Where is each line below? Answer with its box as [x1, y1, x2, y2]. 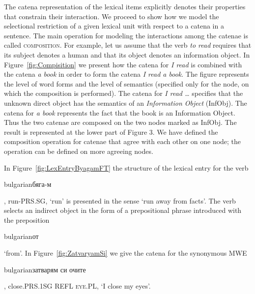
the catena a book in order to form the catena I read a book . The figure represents [4, 69, 249, 79]
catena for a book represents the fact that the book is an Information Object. [4, 107, 235, 118]
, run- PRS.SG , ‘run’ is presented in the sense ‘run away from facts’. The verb [4, 195, 236, 206]
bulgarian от [4, 231, 39, 241]
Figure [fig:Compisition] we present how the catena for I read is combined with [4, 59, 242, 69]
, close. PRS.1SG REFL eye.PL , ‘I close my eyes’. [4, 281, 151, 291]
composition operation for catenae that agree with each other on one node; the [4, 136, 241, 147]
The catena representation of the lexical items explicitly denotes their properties [4, 1, 246, 11]
